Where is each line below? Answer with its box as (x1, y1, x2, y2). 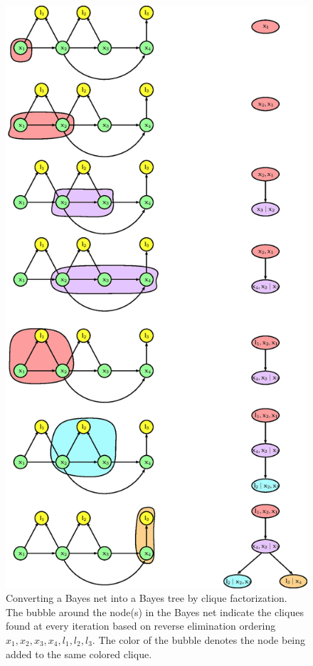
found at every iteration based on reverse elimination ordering (6, 618, 276, 633)
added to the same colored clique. (6, 646, 152, 661)
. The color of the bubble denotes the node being (92, 633, 306, 647)
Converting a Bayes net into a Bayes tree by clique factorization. (6, 590, 287, 605)
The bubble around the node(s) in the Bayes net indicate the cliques (6, 604, 304, 619)
